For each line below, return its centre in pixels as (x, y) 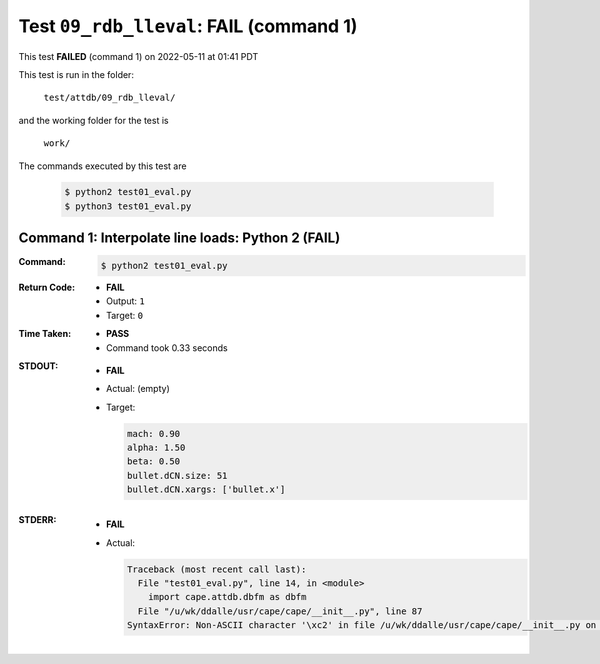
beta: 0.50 (153, 461)
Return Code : (46, 287)
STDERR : (37, 520)
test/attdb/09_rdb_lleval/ (109, 98)
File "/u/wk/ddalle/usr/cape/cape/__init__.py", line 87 (280, 611)
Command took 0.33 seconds (167, 347)
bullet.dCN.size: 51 (177, 475)
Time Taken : (45, 334)
